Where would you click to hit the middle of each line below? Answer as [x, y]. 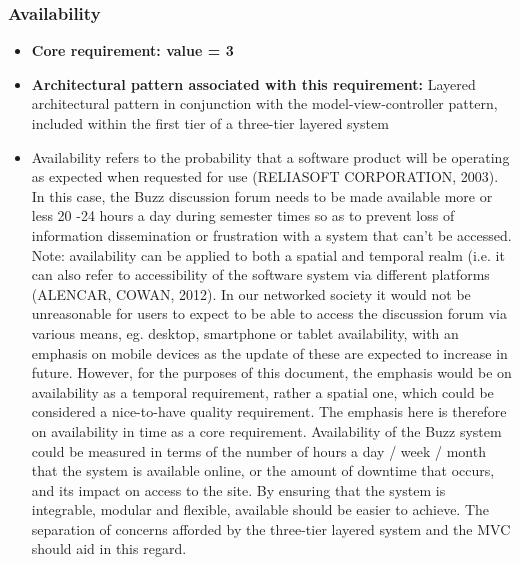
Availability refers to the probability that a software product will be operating [270, 156]
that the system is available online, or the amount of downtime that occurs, [263, 470]
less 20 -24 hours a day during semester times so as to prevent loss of [243, 215]
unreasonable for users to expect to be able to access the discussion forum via [269, 313]
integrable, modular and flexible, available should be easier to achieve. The [260, 509]
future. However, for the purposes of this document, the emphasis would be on [271, 372]
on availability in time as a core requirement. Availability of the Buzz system [266, 430]
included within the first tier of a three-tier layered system [210, 123]
